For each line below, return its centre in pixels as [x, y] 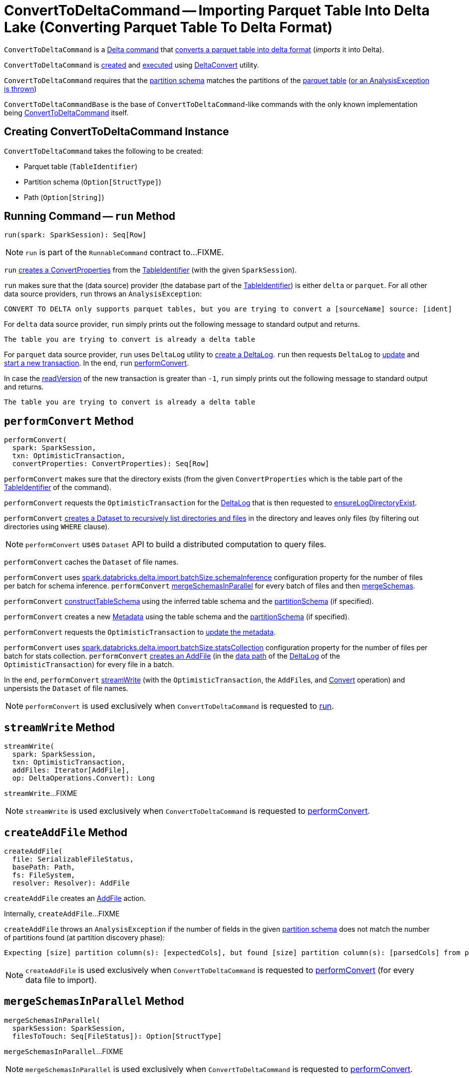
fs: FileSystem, [44, 875]
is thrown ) [20, 89]
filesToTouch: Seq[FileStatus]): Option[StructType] [117, 1036]
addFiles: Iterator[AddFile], [71, 770]
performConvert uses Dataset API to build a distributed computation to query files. [176, 544]
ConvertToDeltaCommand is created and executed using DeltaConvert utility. [132, 65]
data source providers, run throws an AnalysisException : [103, 294]
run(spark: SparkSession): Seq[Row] [75, 235]
